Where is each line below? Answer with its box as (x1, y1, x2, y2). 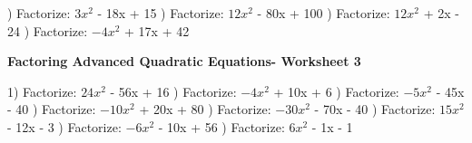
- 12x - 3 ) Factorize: (7, 117, 122, 136)
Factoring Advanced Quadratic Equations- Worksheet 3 (7, 52, 361, 71)
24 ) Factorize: (7, 21, 88, 40)
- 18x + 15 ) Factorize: (97, 4, 224, 22)
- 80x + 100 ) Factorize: (257, 4, 390, 22)
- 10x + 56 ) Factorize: (158, 117, 285, 136)
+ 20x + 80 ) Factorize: (139, 100, 271, 119)
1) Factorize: (7, 81, 77, 100)
